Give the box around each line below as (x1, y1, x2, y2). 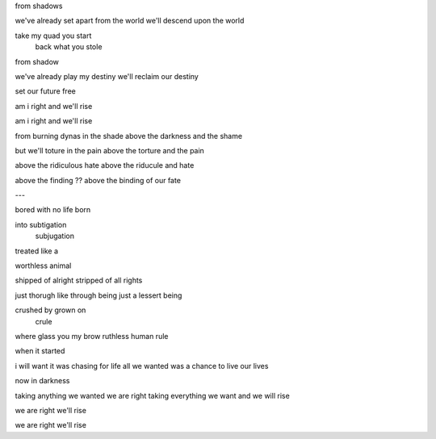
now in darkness (15, 376, 70, 386)
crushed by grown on (15, 305, 86, 315)
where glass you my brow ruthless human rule (15, 331, 169, 341)
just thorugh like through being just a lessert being (15, 291, 182, 300)
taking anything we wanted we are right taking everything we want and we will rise (15, 391, 290, 400)
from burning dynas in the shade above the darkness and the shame (15, 131, 242, 140)
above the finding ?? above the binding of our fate (15, 175, 182, 185)
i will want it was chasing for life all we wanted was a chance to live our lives (15, 361, 269, 370)
